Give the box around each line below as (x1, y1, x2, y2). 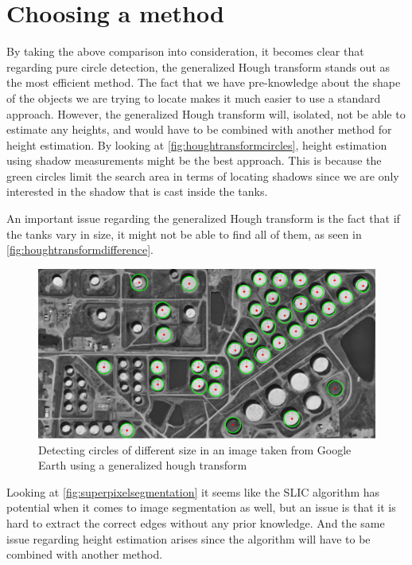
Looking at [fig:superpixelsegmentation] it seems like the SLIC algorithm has (6, 483, 380, 500)
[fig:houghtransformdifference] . (6, 241, 154, 258)
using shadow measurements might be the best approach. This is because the (6, 152, 382, 169)
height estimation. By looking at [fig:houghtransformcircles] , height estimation (6, 136, 387, 153)
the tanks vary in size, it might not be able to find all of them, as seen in (6, 225, 362, 242)
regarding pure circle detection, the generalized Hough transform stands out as (6, 58, 391, 75)
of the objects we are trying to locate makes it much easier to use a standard (6, 89, 381, 106)
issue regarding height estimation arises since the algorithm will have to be (6, 530, 371, 547)
